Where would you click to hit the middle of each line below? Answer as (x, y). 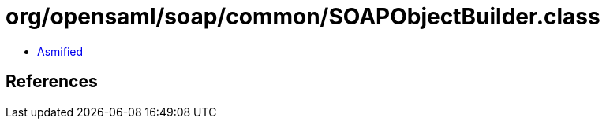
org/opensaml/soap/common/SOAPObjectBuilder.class (303, 17)
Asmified (60, 51)
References (52, 82)
